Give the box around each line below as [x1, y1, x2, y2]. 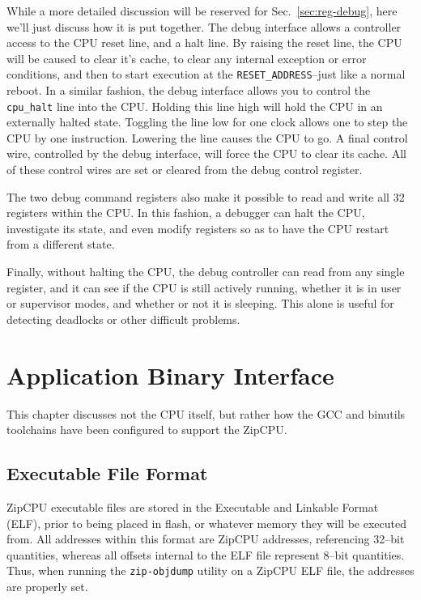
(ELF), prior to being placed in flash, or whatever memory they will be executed [6, 514, 406, 531]
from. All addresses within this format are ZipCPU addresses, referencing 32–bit [6, 530, 405, 547]
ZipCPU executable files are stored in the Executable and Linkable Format [6, 498, 379, 515]
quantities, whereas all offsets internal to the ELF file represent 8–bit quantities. [6, 546, 405, 563]
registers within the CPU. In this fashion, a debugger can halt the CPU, [6, 204, 365, 221]
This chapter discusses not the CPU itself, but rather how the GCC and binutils [6, 405, 406, 422]
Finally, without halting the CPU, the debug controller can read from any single [6, 263, 405, 280]
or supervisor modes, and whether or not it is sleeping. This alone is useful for [6, 295, 394, 312]
